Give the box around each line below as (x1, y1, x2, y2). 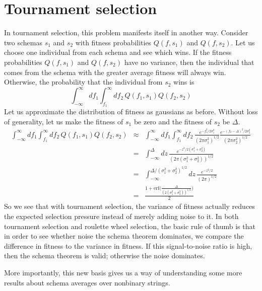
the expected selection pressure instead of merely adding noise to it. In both (4, 211, 239, 222)
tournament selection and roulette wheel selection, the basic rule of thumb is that (4, 221, 255, 231)
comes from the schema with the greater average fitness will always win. (4, 66, 226, 77)
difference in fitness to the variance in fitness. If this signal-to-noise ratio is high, (4, 240, 252, 251)
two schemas (4, 37, 42, 47)
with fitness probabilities (75, 37, 152, 47)
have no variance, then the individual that (124, 56, 254, 67)
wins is (173, 77, 194, 87)
